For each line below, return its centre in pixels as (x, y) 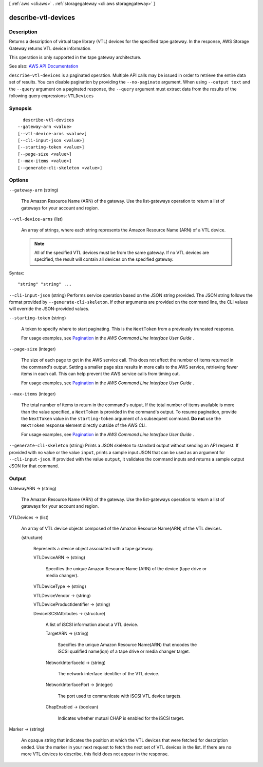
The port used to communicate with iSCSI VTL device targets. (120, 696)
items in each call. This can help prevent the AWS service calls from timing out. (101, 374)
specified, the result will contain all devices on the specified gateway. (104, 259)
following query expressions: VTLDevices (51, 96)
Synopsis (20, 108)
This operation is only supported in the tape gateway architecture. (75, 57)
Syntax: (17, 273)
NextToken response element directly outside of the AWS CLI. (84, 425)
